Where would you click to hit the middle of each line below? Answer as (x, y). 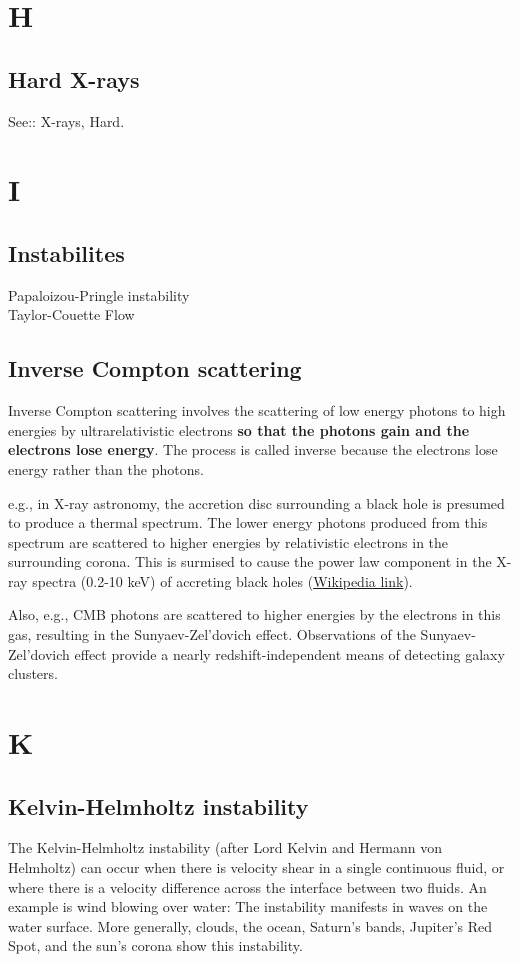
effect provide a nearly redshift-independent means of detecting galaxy (289, 653)
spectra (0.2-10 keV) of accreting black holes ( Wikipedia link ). (222, 580)
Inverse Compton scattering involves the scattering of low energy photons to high (257, 410)
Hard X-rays (74, 78)
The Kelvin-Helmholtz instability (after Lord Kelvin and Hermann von (225, 847)
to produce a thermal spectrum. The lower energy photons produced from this (248, 522)
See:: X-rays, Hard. (66, 120)
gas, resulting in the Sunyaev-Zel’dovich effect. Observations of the (212, 634)
